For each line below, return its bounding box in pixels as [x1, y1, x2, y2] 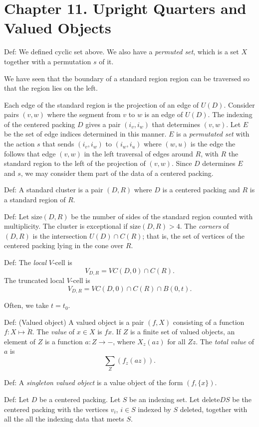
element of [4, 336, 35, 346]
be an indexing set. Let [129, 394, 200, 404]
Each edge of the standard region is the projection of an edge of [4, 99, 199, 110]
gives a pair [85, 119, 121, 129]
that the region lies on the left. [4, 83, 98, 93]
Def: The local [4, 257, 47, 267]
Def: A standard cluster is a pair [4, 184, 103, 195]
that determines [152, 119, 201, 129]
